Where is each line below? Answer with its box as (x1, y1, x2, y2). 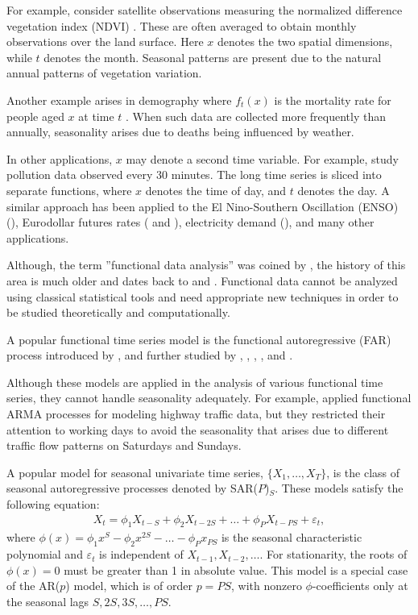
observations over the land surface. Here (6, 33, 204, 50)
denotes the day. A (297, 181, 390, 198)
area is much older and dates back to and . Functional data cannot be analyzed (6, 272, 398, 289)
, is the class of (326, 463, 400, 480)
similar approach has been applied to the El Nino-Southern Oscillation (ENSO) (6, 197, 399, 214)
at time (78, 107, 114, 124)
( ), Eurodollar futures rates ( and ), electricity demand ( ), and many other (6, 214, 375, 231)
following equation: (6, 496, 100, 513)
